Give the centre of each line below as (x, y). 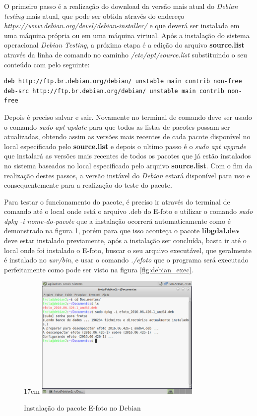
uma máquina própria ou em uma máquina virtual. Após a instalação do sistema (127, 35)
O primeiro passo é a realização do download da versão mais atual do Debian (121, 6)
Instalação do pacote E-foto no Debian (82, 407)
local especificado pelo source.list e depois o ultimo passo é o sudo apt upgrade (125, 146)
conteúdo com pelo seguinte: (47, 64)
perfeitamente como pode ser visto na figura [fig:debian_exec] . (99, 269)
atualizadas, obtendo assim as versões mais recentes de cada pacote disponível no (127, 136)
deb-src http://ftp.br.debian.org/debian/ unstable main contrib (114, 91)
